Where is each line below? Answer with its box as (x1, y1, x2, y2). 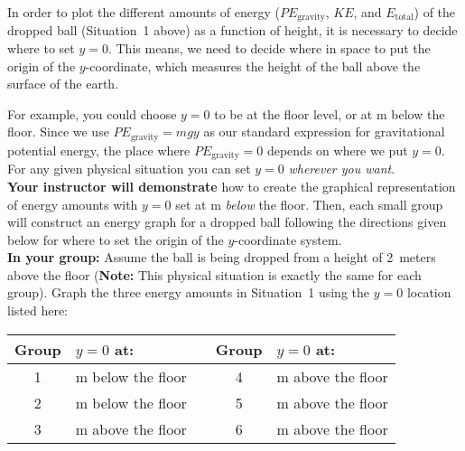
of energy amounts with (7, 194, 138, 213)
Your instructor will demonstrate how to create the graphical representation (7, 176, 456, 195)
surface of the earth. (7, 74, 119, 93)
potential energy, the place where (7, 140, 191, 159)
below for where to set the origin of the (7, 230, 224, 249)
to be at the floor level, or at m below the (214, 104, 445, 123)
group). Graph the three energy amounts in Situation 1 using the (7, 283, 370, 302)
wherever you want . (288, 159, 395, 178)
